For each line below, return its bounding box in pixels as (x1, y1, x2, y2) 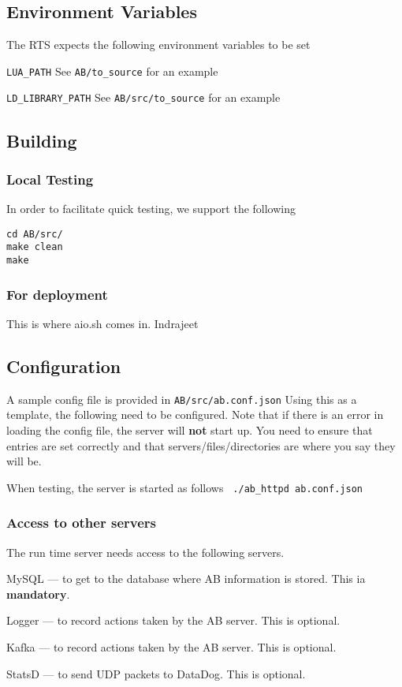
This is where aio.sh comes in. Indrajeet (6, 315, 199, 331)
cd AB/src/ (6, 228, 63, 240)
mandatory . (6, 585, 70, 602)
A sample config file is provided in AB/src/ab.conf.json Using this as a (6, 390, 357, 407)
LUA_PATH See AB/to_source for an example (6, 62, 218, 79)
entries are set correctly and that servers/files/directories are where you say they (6, 437, 396, 454)
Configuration (6, 353, 121, 378)
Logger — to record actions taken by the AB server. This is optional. (6, 612, 341, 629)
